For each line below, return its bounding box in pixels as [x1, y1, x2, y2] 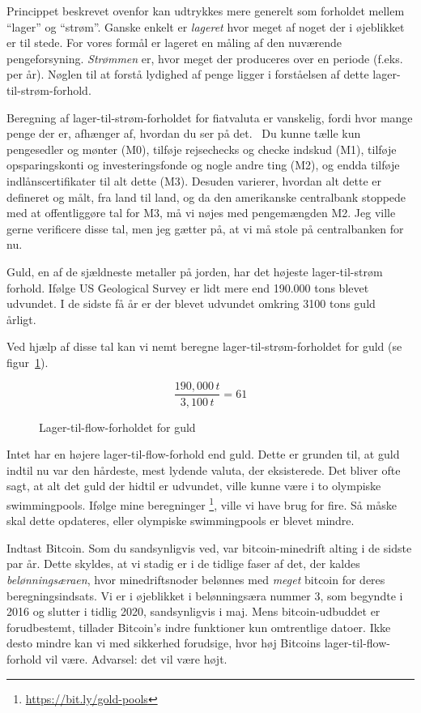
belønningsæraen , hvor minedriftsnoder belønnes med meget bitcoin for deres [6, 570, 385, 587]
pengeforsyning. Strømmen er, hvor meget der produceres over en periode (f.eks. [6, 49, 403, 66]
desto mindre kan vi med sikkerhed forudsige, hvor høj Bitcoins [6, 634, 321, 651]
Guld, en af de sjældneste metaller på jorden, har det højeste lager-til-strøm [6, 263, 383, 280]
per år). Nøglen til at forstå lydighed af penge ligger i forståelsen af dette [6, 66, 369, 83]
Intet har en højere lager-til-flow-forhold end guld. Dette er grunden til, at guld [6, 446, 400, 463]
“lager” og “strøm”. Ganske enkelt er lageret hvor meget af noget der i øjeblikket [6, 18, 405, 35]
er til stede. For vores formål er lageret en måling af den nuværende [6, 34, 342, 51]
